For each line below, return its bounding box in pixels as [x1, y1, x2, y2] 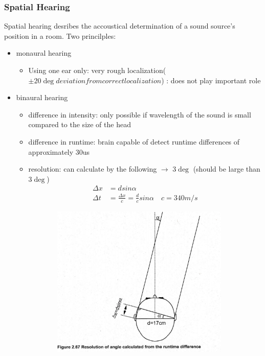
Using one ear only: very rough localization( [28, 65, 166, 75]
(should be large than [193, 163, 260, 174]
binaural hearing [16, 92, 68, 103]
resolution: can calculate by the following [28, 163, 157, 174]
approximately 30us [28, 146, 90, 157]
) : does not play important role [161, 75, 261, 85]
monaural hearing [16, 48, 72, 58]
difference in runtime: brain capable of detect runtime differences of [28, 136, 240, 147]
